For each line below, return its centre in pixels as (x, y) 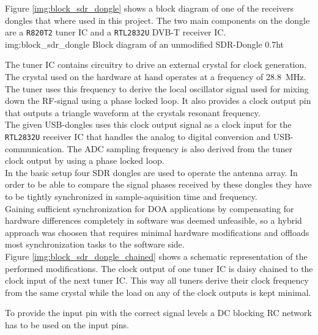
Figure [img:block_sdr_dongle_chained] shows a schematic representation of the (156, 256)
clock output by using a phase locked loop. (85, 160)
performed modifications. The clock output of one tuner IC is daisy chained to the (159, 268)
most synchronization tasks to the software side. (95, 244)
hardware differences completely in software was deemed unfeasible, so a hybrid (153, 220)
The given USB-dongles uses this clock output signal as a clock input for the (148, 124)
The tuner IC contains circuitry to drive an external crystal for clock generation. (156, 64)
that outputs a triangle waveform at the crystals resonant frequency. (133, 112)
